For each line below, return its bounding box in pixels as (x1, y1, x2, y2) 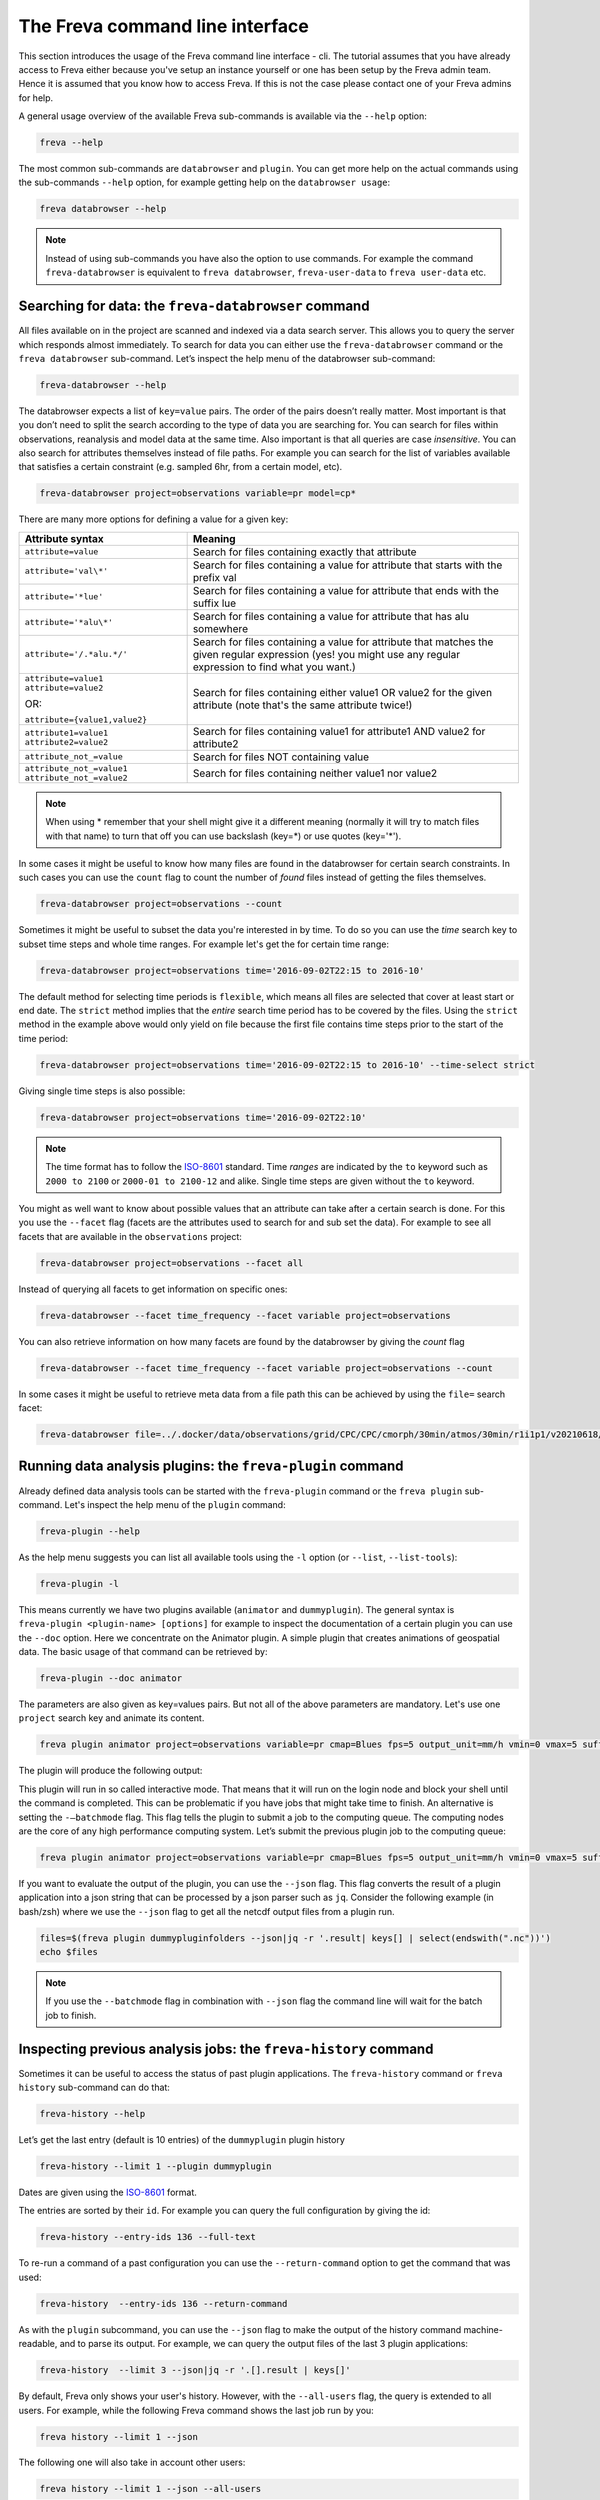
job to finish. (45, 2009, 97, 2021)
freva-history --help (39, 2108, 146, 2120)
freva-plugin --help (39, 1525, 140, 1537)
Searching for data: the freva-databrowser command (18, 298, 370, 315)
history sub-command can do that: (18, 2081, 170, 2094)
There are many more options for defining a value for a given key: (18, 513, 289, 525)
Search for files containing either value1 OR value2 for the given (192, 686, 493, 700)
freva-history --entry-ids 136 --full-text (39, 2231, 257, 2243)
